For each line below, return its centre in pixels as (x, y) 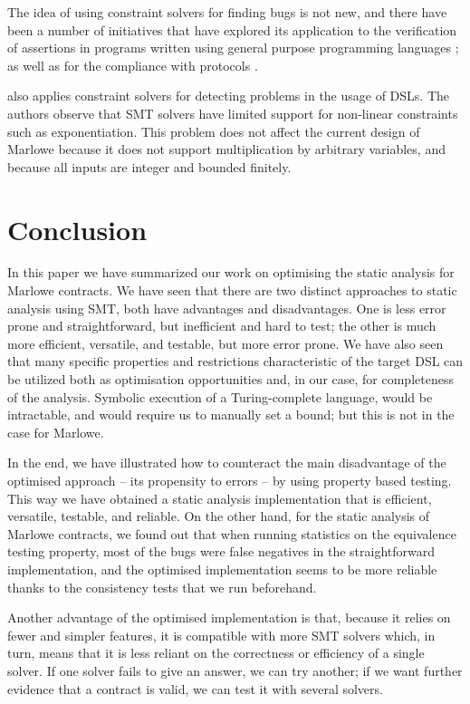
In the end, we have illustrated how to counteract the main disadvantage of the (227, 463)
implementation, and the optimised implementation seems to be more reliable (222, 569)
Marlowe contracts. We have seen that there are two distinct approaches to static (232, 290)
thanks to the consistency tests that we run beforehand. (162, 587)
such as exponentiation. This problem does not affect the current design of (214, 131)
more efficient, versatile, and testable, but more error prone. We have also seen (225, 343)
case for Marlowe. (56, 432)
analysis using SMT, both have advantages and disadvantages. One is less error (227, 308)
